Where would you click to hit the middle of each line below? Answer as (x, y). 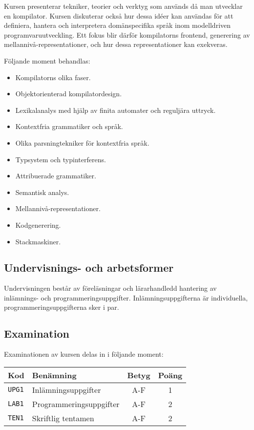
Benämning (54, 375)
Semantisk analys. (42, 192)
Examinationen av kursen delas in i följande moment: (84, 354)
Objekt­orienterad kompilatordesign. (69, 94)
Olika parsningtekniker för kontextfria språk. (82, 142)
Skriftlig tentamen (63, 418)
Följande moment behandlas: (47, 60)
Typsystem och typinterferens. (61, 159)
